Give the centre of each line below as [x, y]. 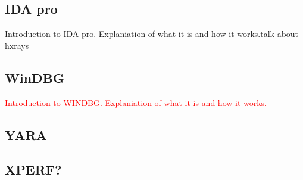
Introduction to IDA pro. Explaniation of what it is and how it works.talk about [152, 34]
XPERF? [33, 170]
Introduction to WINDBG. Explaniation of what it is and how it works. [136, 102]
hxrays [17, 45]
